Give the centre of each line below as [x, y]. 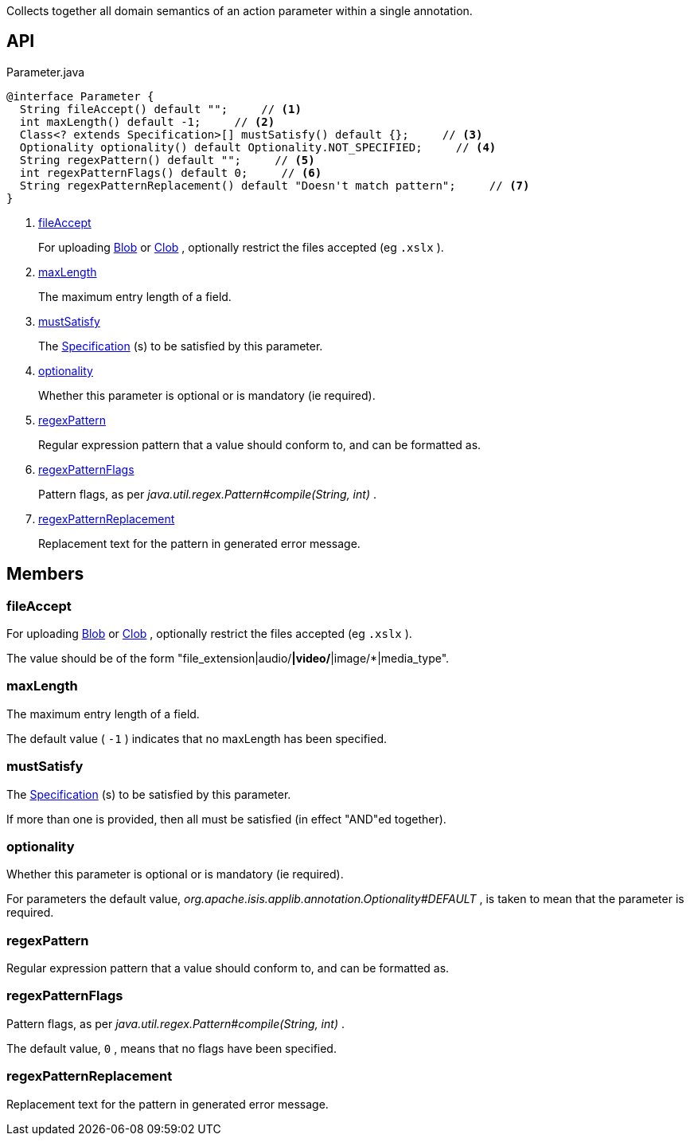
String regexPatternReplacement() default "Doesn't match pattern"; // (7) [275, 185]
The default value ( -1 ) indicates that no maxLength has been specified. [197, 738]
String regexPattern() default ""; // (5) [167, 160]
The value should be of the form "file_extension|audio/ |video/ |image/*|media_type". [228, 659]
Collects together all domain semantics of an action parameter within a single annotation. [240, 11]
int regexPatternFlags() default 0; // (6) [171, 172]
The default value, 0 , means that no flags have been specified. [172, 1048]
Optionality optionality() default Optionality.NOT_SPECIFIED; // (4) [258, 147]
